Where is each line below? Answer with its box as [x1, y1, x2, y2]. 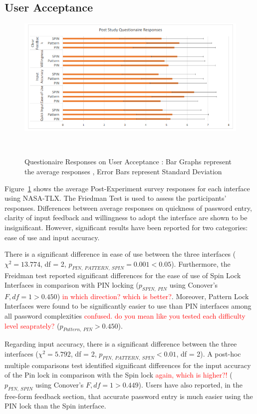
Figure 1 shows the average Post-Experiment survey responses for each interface [4, 183, 250, 193]
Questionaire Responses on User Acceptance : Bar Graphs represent [24, 156, 232, 167]
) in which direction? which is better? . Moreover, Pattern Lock [57, 291, 249, 301]
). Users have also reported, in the [138, 380, 243, 390]
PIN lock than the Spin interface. [4, 401, 106, 411]
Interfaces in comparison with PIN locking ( [4, 280, 139, 290]
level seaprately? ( [4, 320, 60, 331]
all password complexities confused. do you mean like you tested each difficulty [4, 311, 246, 321]
